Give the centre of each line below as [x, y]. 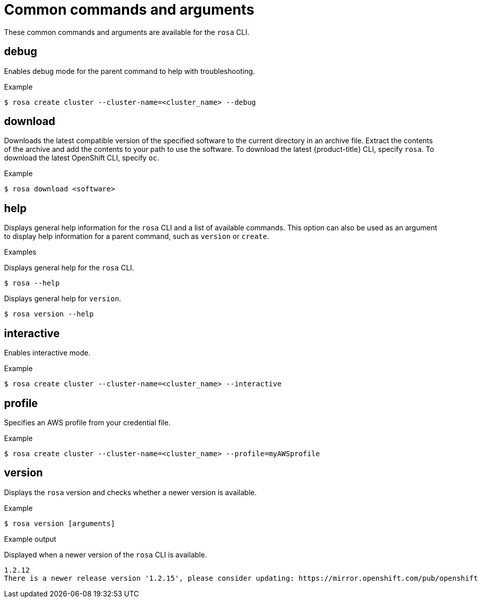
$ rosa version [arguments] [60, 523]
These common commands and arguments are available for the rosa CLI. [127, 32]
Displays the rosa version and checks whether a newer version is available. [130, 492]
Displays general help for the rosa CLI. [69, 268]
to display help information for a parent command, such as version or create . [137, 236]
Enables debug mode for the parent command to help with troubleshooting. [130, 71]
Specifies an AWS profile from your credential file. [87, 422]
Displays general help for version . [63, 299]
